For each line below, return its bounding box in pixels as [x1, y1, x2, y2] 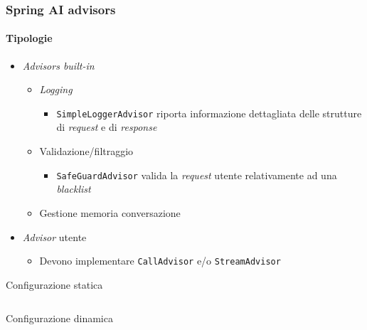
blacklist [56, 181, 91, 196]
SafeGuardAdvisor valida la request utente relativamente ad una [56, 167, 337, 182]
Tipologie [6, 31, 53, 46]
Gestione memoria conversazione [39, 205, 181, 220]
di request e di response [56, 119, 157, 134]
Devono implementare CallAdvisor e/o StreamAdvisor [39, 253, 281, 268]
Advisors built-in [22, 58, 95, 73]
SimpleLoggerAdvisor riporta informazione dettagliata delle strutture [56, 105, 362, 120]
